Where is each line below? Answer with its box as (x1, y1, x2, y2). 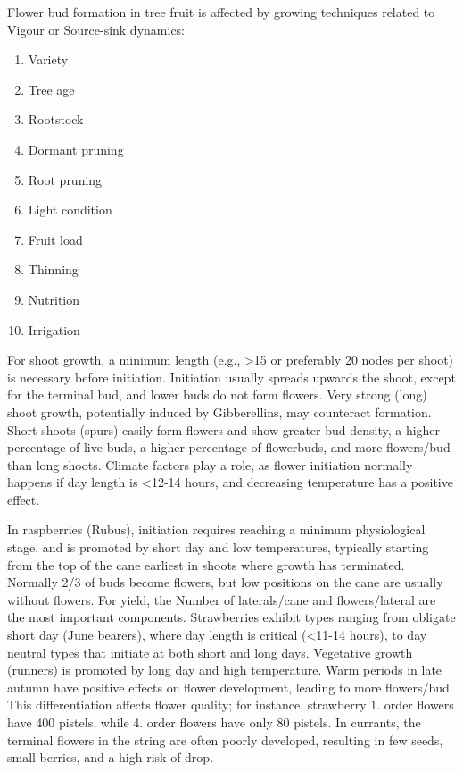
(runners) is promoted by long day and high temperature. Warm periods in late (7, 660, 442, 679)
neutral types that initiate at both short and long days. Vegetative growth (7, 642, 413, 661)
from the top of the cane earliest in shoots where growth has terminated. (7, 555, 405, 574)
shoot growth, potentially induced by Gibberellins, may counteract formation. (7, 402, 432, 421)
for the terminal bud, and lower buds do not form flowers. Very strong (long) (7, 385, 427, 404)
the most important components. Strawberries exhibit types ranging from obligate (7, 608, 456, 626)
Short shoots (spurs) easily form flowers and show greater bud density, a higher (7, 420, 441, 439)
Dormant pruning (28, 139, 124, 158)
